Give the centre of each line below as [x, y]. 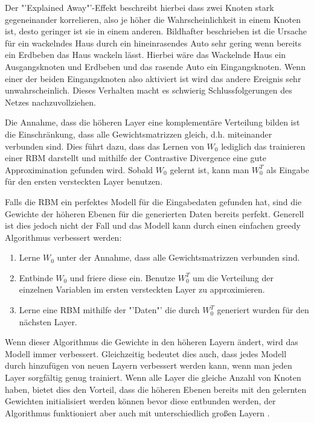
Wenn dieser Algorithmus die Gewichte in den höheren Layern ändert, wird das [152, 342]
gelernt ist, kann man [210, 169]
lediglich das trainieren [263, 146]
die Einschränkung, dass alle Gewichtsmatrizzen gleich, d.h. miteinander [139, 134]
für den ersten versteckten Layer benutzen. [84, 181]
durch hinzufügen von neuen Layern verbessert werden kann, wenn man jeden [149, 365]
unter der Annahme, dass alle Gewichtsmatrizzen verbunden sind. [178, 257]
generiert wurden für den [263, 310]
